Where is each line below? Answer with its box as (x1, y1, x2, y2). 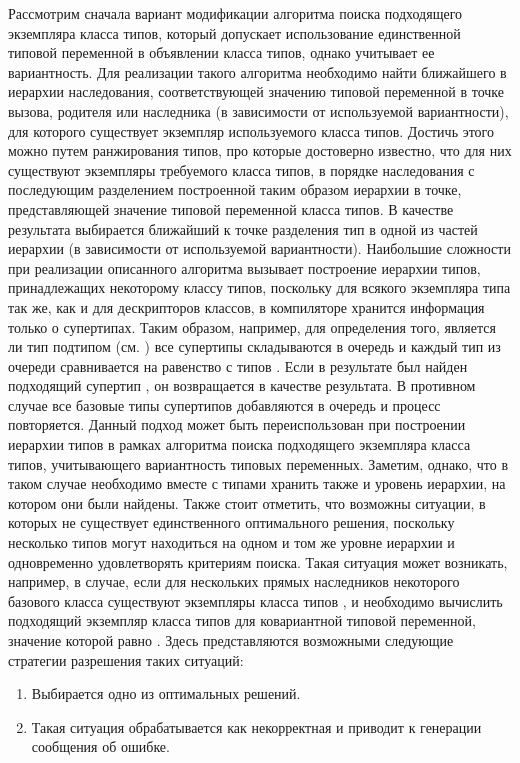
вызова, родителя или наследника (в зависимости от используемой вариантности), (8, 100, 509, 121)
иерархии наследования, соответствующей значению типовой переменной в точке (8, 81, 504, 102)
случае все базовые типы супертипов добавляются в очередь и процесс (8, 394, 441, 415)
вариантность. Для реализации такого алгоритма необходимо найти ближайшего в (8, 61, 507, 82)
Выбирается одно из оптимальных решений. (31, 683, 301, 704)
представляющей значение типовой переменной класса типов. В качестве (8, 198, 454, 219)
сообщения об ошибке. (31, 736, 170, 757)
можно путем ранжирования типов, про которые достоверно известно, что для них (8, 140, 512, 161)
